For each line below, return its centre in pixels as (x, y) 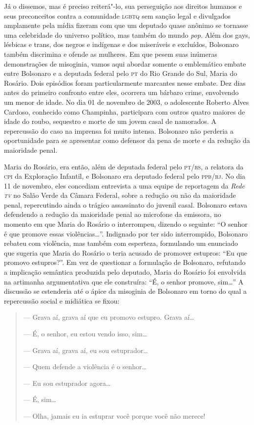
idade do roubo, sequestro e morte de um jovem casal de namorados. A (110, 121)
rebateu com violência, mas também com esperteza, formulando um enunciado (121, 243)
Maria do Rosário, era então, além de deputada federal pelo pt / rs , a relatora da (124, 166)
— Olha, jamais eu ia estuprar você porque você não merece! (114, 415)
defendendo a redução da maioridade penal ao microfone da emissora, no (113, 214)
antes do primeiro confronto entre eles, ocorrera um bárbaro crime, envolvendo (121, 92)
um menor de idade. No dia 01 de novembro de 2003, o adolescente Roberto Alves (127, 102)
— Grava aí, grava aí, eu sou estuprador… (85, 350)
